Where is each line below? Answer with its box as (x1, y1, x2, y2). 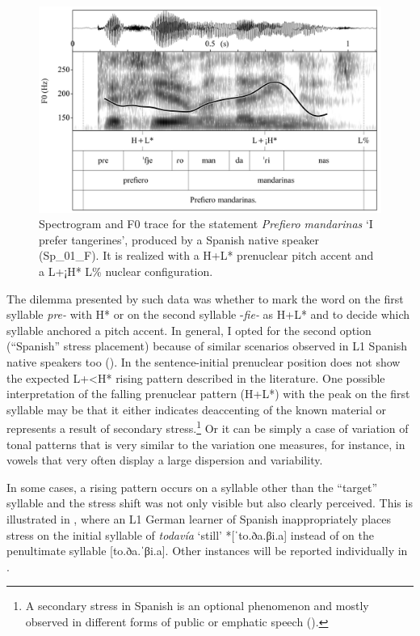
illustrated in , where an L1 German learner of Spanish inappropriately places (6, 510, 392, 527)
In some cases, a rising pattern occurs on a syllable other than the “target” (6, 478, 378, 495)
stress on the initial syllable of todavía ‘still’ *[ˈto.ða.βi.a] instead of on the (6, 526, 375, 543)
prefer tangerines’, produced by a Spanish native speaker (39, 231, 319, 248)
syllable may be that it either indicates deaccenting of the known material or (6, 401, 387, 418)
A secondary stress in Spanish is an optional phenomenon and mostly (25, 597, 369, 614)
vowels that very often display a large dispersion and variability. (6, 452, 323, 469)
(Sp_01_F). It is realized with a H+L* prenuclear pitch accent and (39, 247, 374, 264)
